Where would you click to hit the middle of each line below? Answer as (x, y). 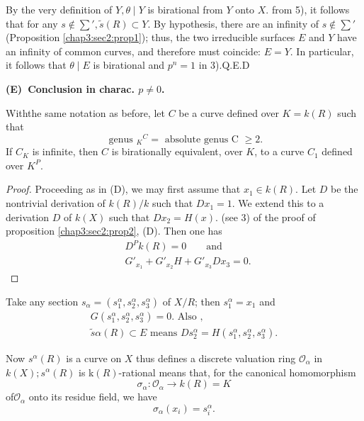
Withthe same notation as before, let (85, 112)
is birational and (129, 65)
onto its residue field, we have (93, 397)
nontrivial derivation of (56, 203)
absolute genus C (201, 139)
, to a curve (279, 151)
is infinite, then (65, 151)
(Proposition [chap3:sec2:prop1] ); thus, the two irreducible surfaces (150, 37)
